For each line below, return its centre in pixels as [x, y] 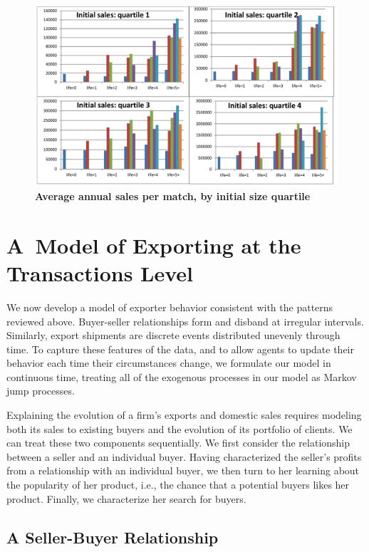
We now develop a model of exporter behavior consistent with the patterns [170, 307]
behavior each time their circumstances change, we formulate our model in [169, 363]
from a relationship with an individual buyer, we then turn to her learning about [183, 470]
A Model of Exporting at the [154, 245]
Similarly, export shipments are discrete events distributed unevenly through [173, 335]
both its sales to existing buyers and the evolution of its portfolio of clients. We [180, 428]
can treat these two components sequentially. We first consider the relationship [178, 443]
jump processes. [41, 391]
